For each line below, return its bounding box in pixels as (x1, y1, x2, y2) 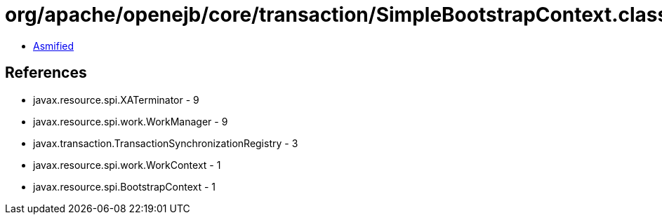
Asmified (33, 39, 74, 52)
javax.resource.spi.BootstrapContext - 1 (33, 180, 216, 193)
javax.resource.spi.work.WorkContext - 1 (33, 158, 221, 171)
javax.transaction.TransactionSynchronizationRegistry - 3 (33, 137, 298, 149)
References (5, 64, 87, 82)
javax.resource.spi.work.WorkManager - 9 (33, 115, 228, 128)
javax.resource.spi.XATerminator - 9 (33, 93, 199, 106)
